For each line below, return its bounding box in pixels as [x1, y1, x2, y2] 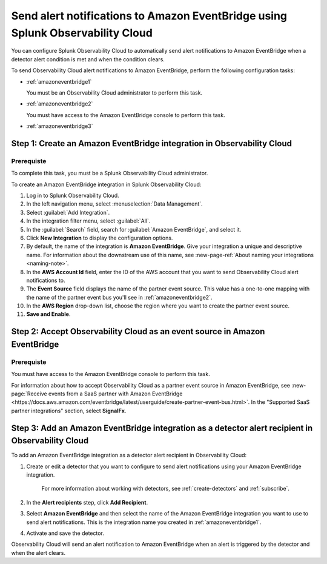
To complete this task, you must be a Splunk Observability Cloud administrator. [11, 170, 208, 177]
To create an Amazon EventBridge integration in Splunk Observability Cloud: [11, 181, 202, 188]
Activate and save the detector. [26, 529, 104, 537]
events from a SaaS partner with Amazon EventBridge [48, 390, 183, 397]
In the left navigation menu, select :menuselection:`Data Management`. [26, 200, 203, 207]
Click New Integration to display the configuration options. [26, 234, 173, 241]
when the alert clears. [11, 549, 66, 556]
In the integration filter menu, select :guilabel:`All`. [26, 217, 151, 224]
